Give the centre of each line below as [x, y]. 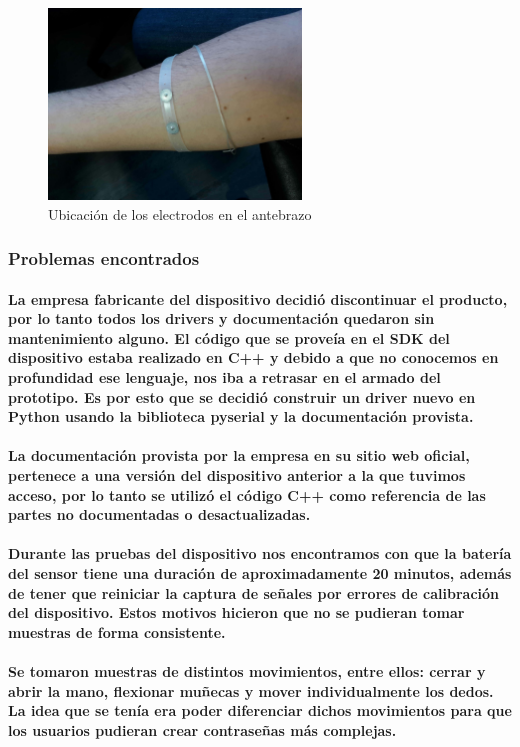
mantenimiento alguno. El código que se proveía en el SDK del [229, 337]
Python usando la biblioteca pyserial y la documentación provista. [241, 416]
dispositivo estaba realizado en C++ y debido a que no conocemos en [253, 357]
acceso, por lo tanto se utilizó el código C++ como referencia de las [247, 494]
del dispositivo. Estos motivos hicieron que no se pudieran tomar [236, 612]
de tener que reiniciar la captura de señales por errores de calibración [254, 592]
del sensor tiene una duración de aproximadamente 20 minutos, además [260, 572]
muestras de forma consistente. [117, 631]
